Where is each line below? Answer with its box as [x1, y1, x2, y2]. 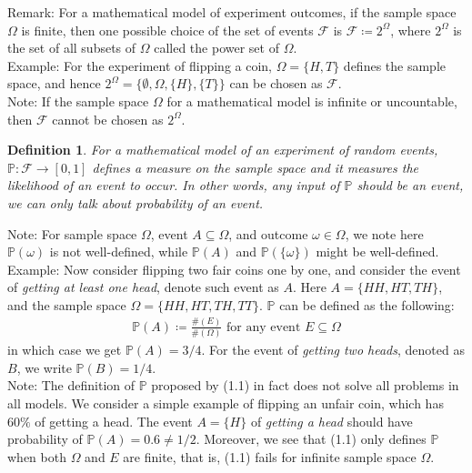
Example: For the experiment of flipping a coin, [7, 55, 273, 75]
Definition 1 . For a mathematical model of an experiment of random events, [7, 140, 438, 159]
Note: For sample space [7, 224, 137, 243]
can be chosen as [229, 74, 323, 93]
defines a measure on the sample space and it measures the [92, 157, 419, 176]
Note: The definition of [7, 376, 136, 395]
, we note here [345, 224, 424, 243]
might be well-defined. [316, 242, 439, 261]
